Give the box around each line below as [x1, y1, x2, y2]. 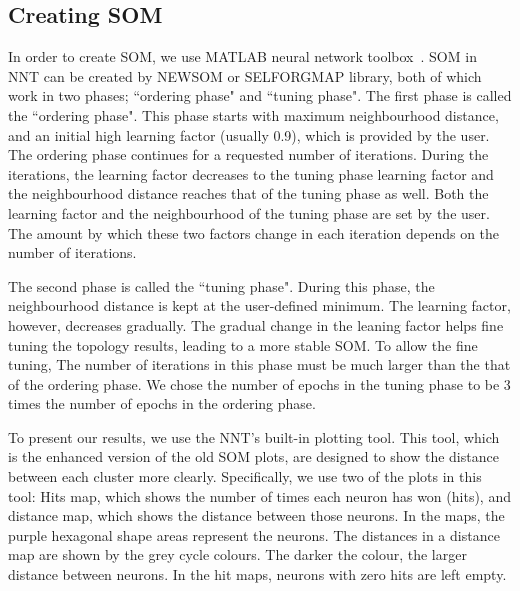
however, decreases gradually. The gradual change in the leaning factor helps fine [8, 314, 504, 335]
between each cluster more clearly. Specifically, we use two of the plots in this [8, 466, 482, 487]
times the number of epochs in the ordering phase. [8, 393, 316, 414]
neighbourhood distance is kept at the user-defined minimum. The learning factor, [8, 295, 511, 316]
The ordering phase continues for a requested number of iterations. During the [8, 144, 489, 165]
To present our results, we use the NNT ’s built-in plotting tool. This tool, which [8, 426, 500, 447]
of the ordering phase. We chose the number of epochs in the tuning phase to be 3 [8, 373, 511, 394]
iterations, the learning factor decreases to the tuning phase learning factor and [8, 163, 494, 184]
